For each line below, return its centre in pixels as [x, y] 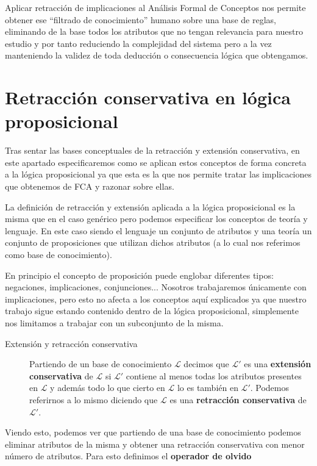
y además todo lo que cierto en [108, 388]
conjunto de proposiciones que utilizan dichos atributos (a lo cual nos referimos [153, 242]
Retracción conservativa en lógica [148, 97]
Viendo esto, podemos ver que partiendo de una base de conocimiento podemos [153, 432]
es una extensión [278, 364]
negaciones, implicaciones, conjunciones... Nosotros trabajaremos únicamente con [156, 287]
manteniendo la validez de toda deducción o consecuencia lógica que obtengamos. [157, 55]
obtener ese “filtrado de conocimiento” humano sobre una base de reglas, [141, 19]
